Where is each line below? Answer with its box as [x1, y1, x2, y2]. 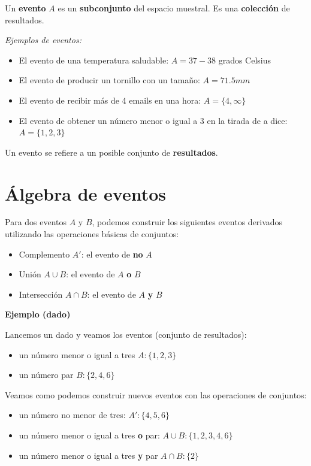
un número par [19, 368, 74, 381]
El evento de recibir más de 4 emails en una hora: [19, 93, 201, 106]
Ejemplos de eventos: [5, 34, 81, 46]
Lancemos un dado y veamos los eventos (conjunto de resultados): [5, 328, 247, 341]
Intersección [19, 288, 63, 300]
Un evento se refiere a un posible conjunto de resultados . [5, 146, 218, 158]
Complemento [19, 247, 70, 260]
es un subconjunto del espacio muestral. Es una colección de [58, 2, 290, 14]
